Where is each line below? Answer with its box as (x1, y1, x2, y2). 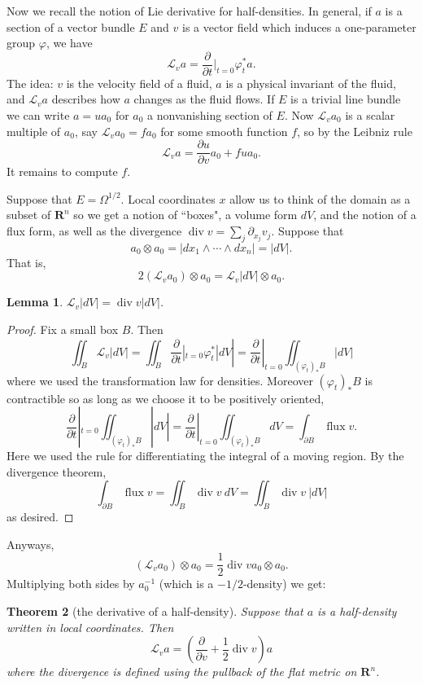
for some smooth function (160, 122, 288, 139)
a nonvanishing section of (147, 107, 273, 124)
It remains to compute (7, 163, 118, 180)
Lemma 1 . (7, 293, 63, 310)
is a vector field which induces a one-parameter (181, 18, 416, 35)
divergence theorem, (7, 463, 107, 480)
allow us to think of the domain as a (229, 190, 411, 207)
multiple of (7, 122, 61, 139)
